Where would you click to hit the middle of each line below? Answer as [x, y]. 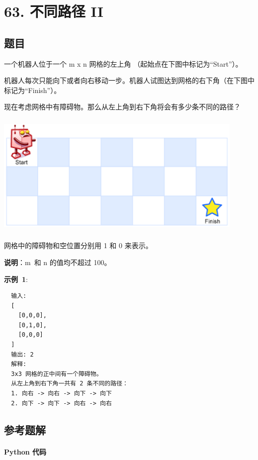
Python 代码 [25, 451]
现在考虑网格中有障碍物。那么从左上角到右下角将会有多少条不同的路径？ [122, 107]
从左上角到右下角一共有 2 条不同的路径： [70, 384]
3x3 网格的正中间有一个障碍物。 [57, 374]
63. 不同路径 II [54, 11]
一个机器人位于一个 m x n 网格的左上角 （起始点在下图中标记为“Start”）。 [123, 63]
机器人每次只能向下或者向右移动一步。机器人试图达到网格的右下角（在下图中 [129, 80]
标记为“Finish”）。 [33, 90]
